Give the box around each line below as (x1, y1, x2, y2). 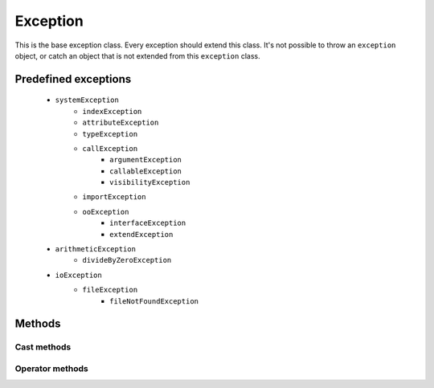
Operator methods (14, 362, 88, 374)
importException (82, 193, 146, 202)
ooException (82, 207, 129, 216)
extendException (109, 230, 174, 239)
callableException (109, 166, 182, 176)
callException (82, 144, 138, 153)
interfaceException (109, 219, 186, 228)
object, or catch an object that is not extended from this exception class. (14, 51, 260, 60)
